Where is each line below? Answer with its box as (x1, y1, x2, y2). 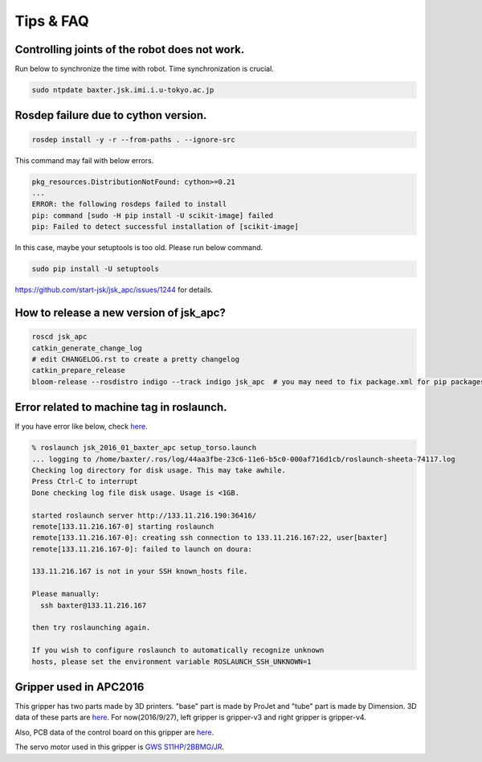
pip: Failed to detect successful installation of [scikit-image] (31, 222, 299, 231)
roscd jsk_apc (31, 332, 88, 342)
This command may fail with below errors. (14, 155, 154, 165)
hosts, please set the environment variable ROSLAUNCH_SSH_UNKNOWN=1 (31, 657, 312, 666)
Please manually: (31, 589, 100, 599)
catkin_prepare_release (31, 366, 126, 375)
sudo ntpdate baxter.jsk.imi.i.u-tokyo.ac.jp (31, 85, 214, 95)
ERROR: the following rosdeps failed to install (31, 199, 227, 209)
